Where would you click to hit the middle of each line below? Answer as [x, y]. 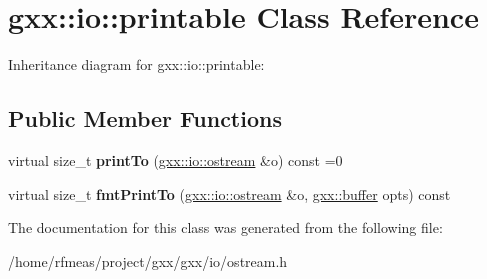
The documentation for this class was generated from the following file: [225, 227]
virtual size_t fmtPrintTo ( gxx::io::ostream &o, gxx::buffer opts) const [229, 193]
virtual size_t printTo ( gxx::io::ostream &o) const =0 [175, 159]
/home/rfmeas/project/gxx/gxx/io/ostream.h [148, 260]
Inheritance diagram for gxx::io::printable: [136, 64]
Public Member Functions [145, 118]
